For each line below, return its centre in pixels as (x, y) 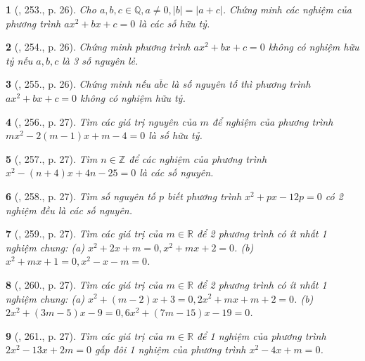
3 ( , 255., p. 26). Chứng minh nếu (78, 84)
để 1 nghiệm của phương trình (261, 335)
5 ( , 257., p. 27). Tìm (52, 158)
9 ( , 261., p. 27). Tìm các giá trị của (84, 335)
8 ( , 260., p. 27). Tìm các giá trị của (84, 284)
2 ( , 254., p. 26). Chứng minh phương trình (98, 47)
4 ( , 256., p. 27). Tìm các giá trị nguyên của (101, 121)
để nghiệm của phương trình (273, 121)
